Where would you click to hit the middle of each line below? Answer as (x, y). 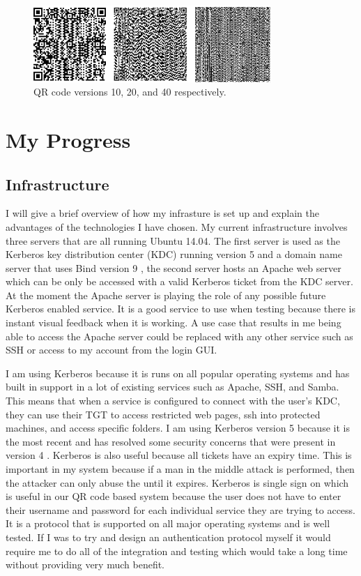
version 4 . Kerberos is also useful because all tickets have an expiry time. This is (179, 455)
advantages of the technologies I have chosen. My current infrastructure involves (177, 226)
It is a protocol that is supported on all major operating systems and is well (168, 523)
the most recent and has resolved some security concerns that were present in (171, 441)
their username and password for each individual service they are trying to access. (180, 509)
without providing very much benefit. (85, 564)
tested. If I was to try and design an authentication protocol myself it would (168, 537)
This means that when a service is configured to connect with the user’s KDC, (173, 401)
